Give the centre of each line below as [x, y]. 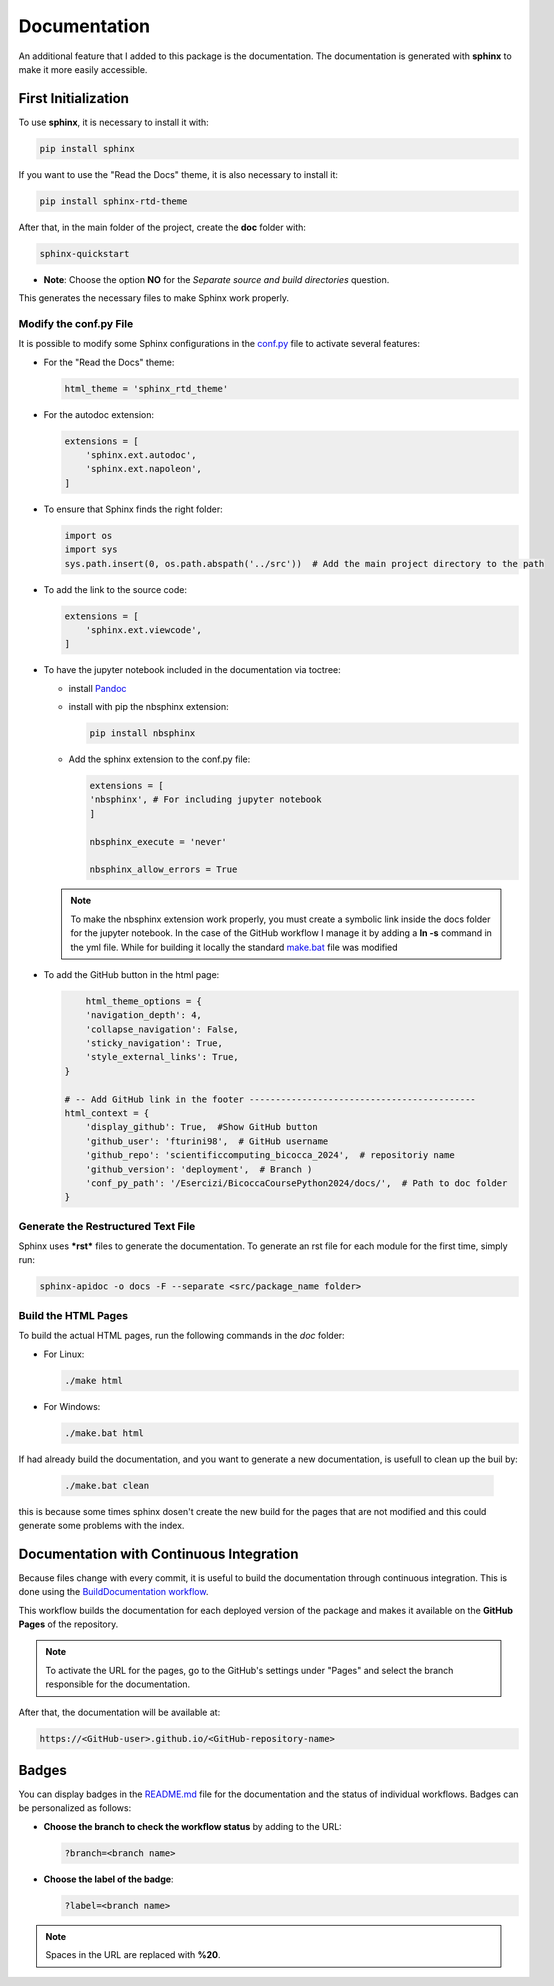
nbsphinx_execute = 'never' [158, 841]
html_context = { [107, 1113]
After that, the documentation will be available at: [119, 1712]
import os [88, 535]
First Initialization [74, 98]
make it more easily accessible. [83, 69]
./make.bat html [104, 1433]
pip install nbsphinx [142, 733]
